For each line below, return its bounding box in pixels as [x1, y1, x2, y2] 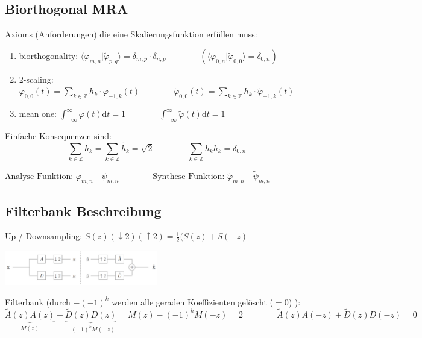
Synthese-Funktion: [153, 172, 225, 181]
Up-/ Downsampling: [5, 230, 83, 242]
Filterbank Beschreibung [5, 201, 162, 220]
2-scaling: [19, 72, 54, 85]
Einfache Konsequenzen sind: [5, 129, 112, 142]
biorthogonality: [19, 49, 78, 61]
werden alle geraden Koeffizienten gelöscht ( [112, 295, 273, 308]
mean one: [19, 107, 57, 120]
